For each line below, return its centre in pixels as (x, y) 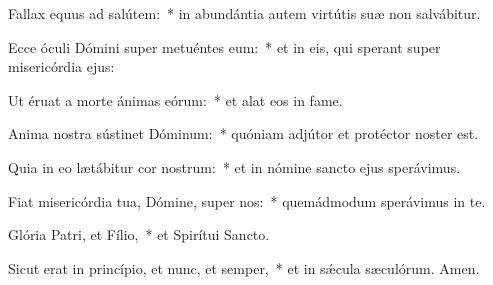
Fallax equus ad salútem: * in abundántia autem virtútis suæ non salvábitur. (244, 13)
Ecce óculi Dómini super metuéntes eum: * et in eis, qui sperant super (224, 46)
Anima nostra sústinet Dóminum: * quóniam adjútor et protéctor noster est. (243, 133)
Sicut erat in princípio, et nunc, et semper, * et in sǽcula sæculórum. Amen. (244, 267)
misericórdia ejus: (61, 66)
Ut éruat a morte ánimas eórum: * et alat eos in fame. (175, 99)
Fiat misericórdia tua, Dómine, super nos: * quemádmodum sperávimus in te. (247, 200)
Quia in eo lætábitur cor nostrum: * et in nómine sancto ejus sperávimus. (234, 166)
